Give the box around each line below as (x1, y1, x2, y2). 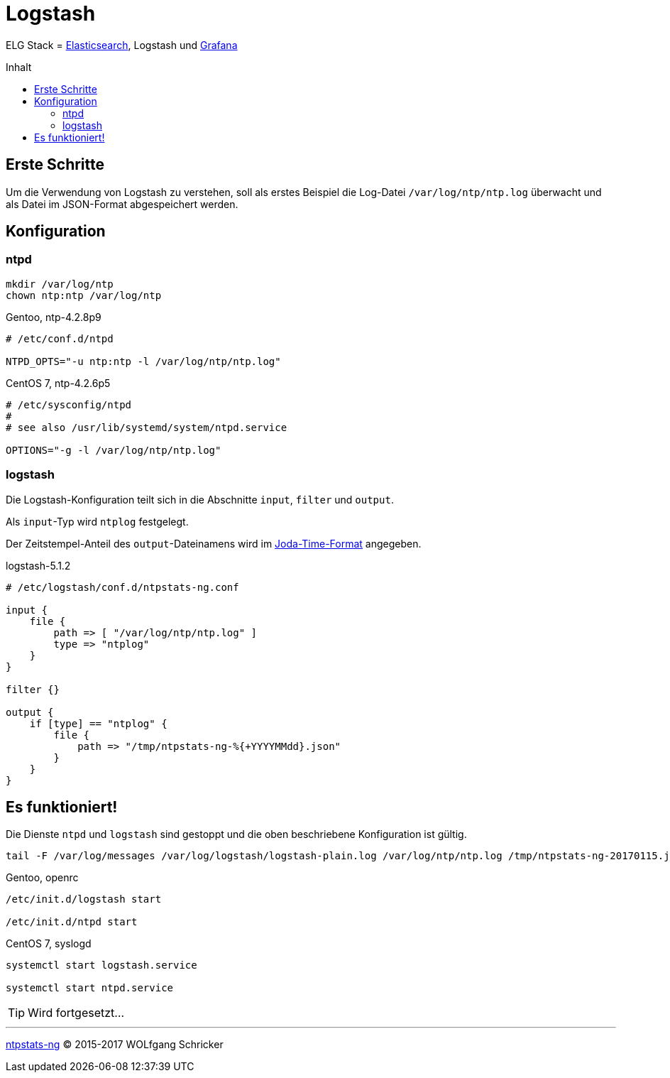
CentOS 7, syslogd (6, 937, 92, 950)
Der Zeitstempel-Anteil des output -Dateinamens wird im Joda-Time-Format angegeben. (6, 537, 422, 550)
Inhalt (6, 60, 32, 73)
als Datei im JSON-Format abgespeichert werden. (6, 197, 238, 210)
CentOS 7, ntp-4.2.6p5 (6, 376, 111, 389)
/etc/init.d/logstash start (6, 893, 162, 905)
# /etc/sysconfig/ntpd (6, 398, 132, 410)
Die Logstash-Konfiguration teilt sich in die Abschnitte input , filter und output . (6, 493, 394, 506)
